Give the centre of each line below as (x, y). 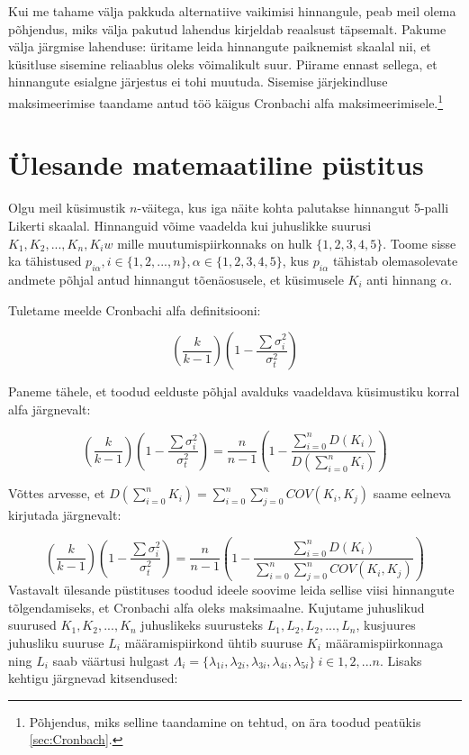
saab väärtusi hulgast (111, 660)
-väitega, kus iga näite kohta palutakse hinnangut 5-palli (293, 208)
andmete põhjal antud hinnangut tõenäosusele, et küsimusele (176, 279)
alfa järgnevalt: (50, 409)
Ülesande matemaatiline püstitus (216, 164)
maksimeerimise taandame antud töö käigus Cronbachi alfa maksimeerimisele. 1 (226, 101)
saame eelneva (412, 493)
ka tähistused (45, 261)
